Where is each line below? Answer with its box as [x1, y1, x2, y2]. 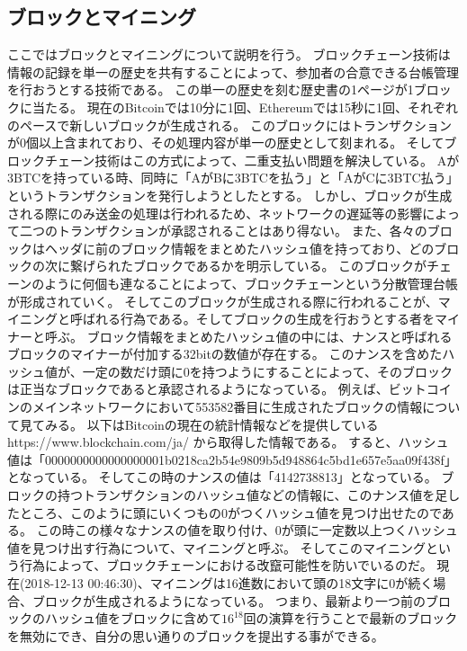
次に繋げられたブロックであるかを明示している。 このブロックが [44, 256, 427, 275]
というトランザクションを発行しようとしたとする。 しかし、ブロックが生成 [7, 185, 453, 204]
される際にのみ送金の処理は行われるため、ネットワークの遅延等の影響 [7, 203, 423, 222]
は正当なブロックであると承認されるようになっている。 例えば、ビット [7, 379, 427, 398]
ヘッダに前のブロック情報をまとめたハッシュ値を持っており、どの [44, 238, 435, 257]
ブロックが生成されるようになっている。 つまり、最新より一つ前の [31, 591, 427, 610]
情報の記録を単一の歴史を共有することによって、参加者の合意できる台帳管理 [7, 62, 459, 81]
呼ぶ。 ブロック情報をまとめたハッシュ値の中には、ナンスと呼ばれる [44, 326, 453, 345]
